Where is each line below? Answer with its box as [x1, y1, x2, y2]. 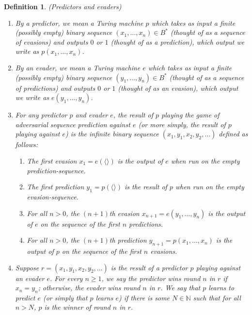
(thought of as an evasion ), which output [118, 83, 238, 93]
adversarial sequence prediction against [15, 119, 130, 129]
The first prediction [27, 182, 84, 192]
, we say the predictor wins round [101, 273, 201, 283]
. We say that [160, 282, 201, 293]
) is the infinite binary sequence [65, 129, 159, 139]
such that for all [193, 292, 241, 302]
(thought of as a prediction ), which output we [110, 36, 245, 47]
